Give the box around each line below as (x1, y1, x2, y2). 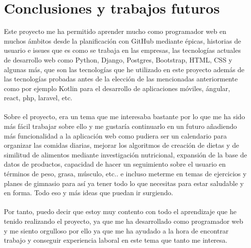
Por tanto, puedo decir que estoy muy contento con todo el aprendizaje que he (4, 206, 236, 217)
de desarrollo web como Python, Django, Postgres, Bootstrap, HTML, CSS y (4, 54, 233, 64)
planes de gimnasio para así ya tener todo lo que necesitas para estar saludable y (4, 178, 244, 188)
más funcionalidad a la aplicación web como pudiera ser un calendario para (4, 130, 227, 140)
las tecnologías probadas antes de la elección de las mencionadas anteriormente (4, 74, 238, 84)
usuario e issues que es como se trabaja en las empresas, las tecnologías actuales (4, 45, 241, 55)
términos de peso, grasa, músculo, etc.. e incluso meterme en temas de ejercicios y (4, 169, 247, 179)
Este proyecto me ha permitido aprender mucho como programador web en (4, 26, 227, 36)
